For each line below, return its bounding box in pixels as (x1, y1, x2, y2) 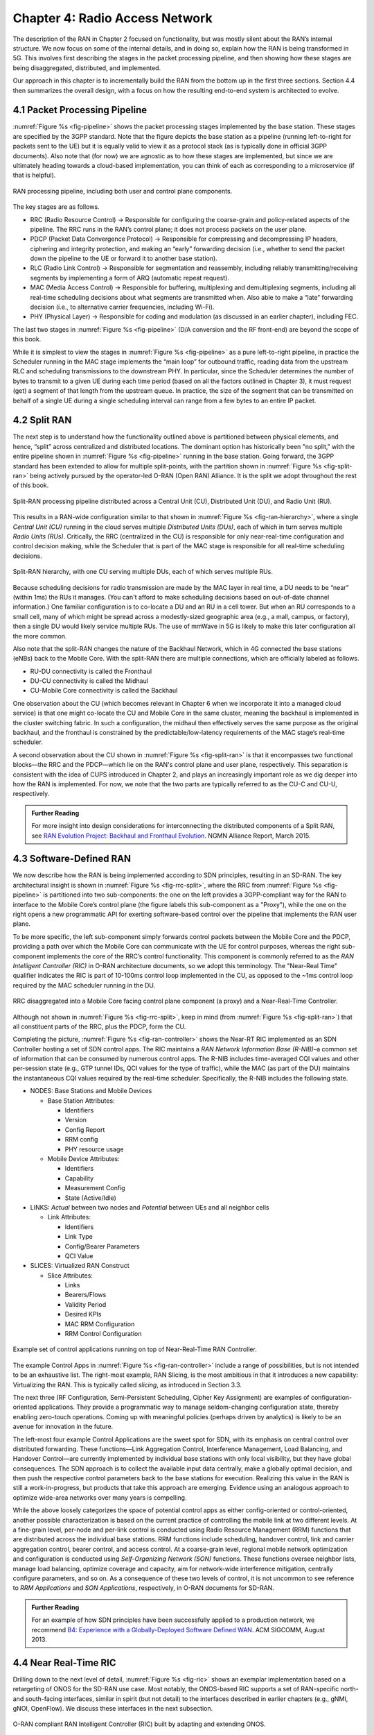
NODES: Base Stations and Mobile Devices (30, 1087, 152, 1095)
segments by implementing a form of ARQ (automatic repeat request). (30, 273, 230, 282)
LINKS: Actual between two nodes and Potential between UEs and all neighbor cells (30, 1203, 269, 1211)
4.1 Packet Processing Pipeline (12, 104, 148, 116)
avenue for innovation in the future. (12, 1423, 114, 1431)
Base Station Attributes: (47, 1097, 115, 1105)
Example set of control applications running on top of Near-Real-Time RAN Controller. (12, 1345, 258, 1353)
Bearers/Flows (64, 1291, 107, 1299)
